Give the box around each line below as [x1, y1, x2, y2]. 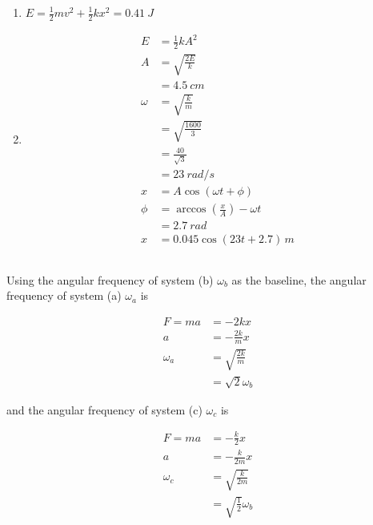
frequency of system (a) [6, 287, 122, 304]
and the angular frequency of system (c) [6, 401, 203, 418]
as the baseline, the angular [231, 271, 367, 288]
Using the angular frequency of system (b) [6, 271, 214, 288]
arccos [176, 204, 207, 216]
